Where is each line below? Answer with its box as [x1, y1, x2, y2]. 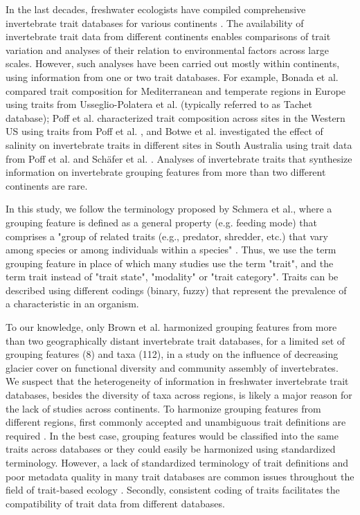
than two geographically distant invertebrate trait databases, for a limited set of [6, 333, 345, 347]
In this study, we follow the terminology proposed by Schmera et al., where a [6, 201, 332, 216]
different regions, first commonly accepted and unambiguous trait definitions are [6, 415, 346, 429]
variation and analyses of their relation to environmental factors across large [6, 42, 329, 57]
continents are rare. [6, 178, 88, 192]
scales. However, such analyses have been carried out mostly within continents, [6, 56, 340, 71]
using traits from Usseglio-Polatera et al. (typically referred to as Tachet [6, 97, 312, 111]
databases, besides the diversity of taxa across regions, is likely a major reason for [6, 388, 352, 402]
